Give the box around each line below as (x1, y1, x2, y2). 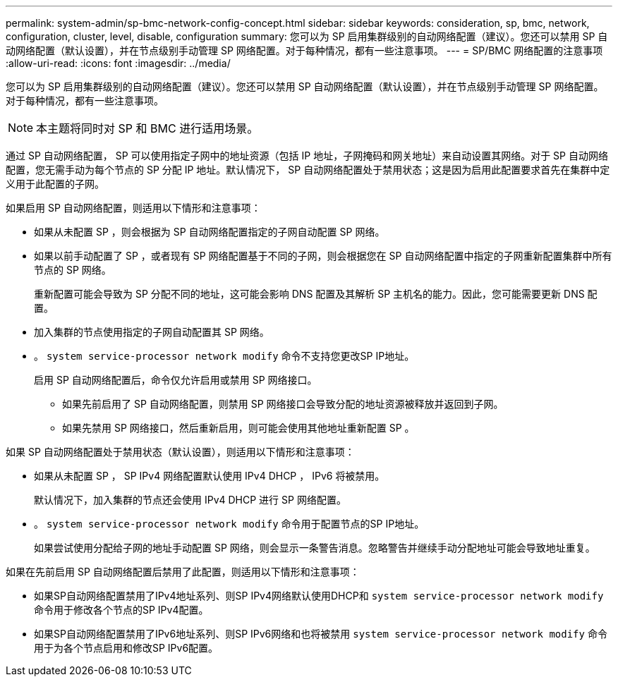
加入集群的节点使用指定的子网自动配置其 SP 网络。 (34, 326, 269, 338)
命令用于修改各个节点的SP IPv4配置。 (34, 604, 209, 616)
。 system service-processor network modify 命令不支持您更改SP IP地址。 (34, 350, 415, 362)
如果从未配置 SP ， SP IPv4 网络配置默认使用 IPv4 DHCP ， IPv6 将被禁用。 (34, 470, 385, 482)
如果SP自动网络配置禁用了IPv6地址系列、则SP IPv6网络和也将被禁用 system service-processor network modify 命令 (34, 628, 607, 640)
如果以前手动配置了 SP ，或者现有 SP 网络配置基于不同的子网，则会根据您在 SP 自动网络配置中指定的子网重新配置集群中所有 (34, 250, 612, 262)
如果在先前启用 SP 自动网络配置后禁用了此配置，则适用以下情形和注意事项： (6, 566, 360, 578)
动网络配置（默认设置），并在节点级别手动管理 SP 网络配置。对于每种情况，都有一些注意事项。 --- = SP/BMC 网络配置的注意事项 (6, 44, 603, 56)
